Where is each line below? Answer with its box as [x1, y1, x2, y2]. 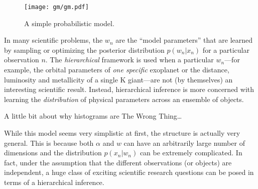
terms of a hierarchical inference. [4, 176, 104, 187]
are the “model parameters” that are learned [115, 35, 253, 45]
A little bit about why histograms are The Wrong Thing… [4, 111, 182, 121]
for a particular [202, 44, 249, 55]
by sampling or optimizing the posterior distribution [4, 44, 165, 55]
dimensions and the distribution [4, 147, 102, 158]
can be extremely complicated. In [140, 147, 242, 158]
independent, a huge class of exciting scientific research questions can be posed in [4, 167, 254, 177]
